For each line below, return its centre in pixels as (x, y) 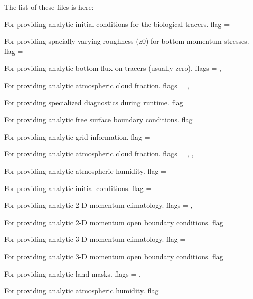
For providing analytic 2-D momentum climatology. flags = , (99, 205)
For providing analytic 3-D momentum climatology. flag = (95, 239)
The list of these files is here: (49, 7)
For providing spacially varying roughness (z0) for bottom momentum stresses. (127, 41)
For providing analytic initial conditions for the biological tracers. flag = (117, 24)
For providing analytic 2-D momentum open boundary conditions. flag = (118, 222)
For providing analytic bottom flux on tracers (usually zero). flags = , (113, 68)
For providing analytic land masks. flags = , (73, 273)
